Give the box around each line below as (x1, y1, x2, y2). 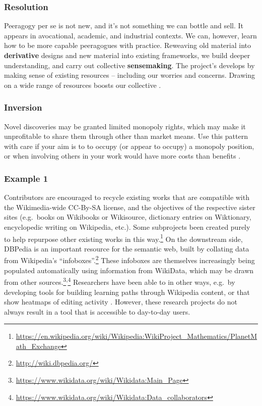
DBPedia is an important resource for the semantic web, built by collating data (4, 243, 249, 253)
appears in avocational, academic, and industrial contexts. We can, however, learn (4, 30, 257, 40)
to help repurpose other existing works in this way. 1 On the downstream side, (4, 232, 243, 244)
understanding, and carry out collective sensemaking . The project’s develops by (4, 60, 255, 70)
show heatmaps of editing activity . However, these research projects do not (4, 296, 237, 307)
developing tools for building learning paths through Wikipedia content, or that (4, 286, 250, 297)
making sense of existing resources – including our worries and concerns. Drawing (4, 70, 255, 80)
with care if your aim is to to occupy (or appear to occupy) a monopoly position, (4, 140, 254, 151)
